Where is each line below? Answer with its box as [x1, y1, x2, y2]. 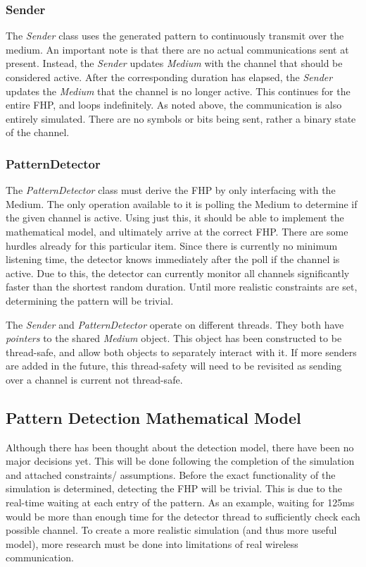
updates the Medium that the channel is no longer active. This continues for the [6, 83, 351, 98]
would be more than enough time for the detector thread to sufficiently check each [6, 508, 360, 523]
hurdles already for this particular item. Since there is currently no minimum [6, 238, 338, 252]
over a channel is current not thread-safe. [6, 372, 183, 386]
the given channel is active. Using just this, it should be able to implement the [6, 210, 344, 225]
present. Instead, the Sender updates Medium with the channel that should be [6, 56, 343, 71]
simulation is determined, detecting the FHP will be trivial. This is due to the [6, 481, 342, 496]
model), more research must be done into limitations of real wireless [6, 536, 298, 551]
